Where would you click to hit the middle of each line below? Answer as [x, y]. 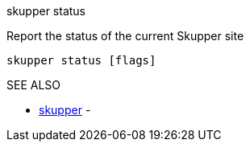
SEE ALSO [34, 85]
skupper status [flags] [81, 60]
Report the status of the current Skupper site [125, 36]
